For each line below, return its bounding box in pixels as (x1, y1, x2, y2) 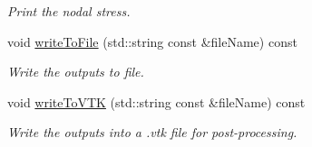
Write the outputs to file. (7, 62, 144, 81)
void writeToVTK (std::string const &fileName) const (7, 92, 306, 111)
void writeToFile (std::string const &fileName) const (7, 32, 297, 51)
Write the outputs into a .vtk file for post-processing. (7, 123, 297, 142)
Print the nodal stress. (7, 2, 131, 20)
